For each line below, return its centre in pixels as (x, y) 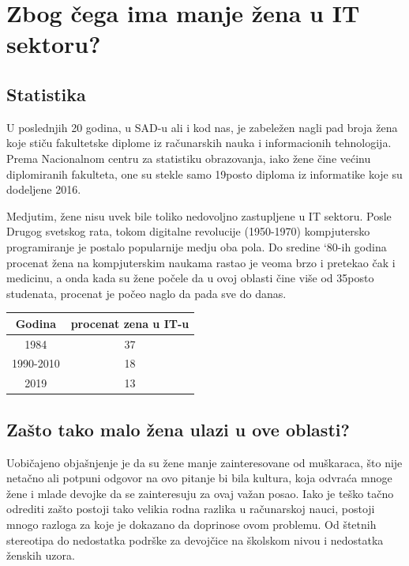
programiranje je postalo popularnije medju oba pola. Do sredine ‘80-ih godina (197, 246)
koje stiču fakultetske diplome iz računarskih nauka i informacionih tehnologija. (199, 143)
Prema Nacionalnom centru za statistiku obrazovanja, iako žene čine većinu (189, 158)
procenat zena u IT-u (130, 323)
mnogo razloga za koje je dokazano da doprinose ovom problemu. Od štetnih (191, 524)
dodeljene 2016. (44, 189)
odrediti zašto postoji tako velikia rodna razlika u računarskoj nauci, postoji (191, 509)
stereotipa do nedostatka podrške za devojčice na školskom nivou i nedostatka (195, 540)
